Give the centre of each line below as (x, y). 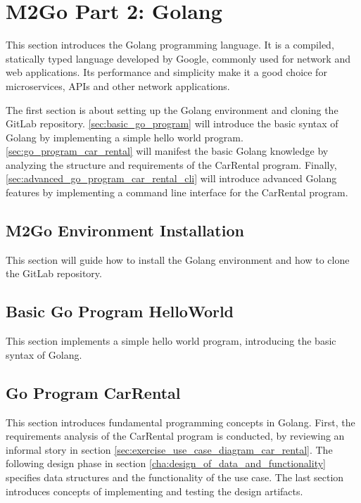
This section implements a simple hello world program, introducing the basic (171, 341)
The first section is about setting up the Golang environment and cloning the (172, 109)
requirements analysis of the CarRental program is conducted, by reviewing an (175, 436)
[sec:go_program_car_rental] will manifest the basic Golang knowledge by (167, 151)
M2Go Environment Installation (125, 230)
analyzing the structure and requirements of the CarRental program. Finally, (171, 164)
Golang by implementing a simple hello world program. (125, 137)
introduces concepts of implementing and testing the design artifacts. (154, 491)
